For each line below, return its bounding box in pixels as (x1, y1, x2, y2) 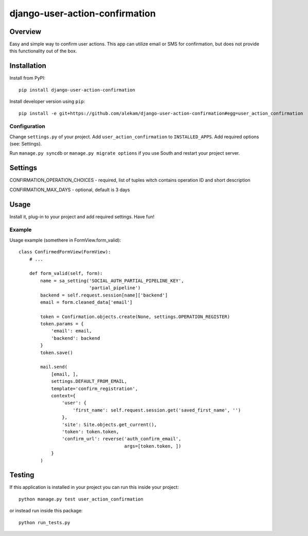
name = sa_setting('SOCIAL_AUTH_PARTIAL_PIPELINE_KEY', (40, 278, 185, 284)
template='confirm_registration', (51, 385, 138, 392)
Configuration (9, 123, 46, 130)
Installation (9, 62, 46, 70)
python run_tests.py (19, 520, 70, 525)
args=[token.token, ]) (124, 443, 182, 449)
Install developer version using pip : (9, 98, 85, 105)
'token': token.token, (62, 429, 119, 434)
